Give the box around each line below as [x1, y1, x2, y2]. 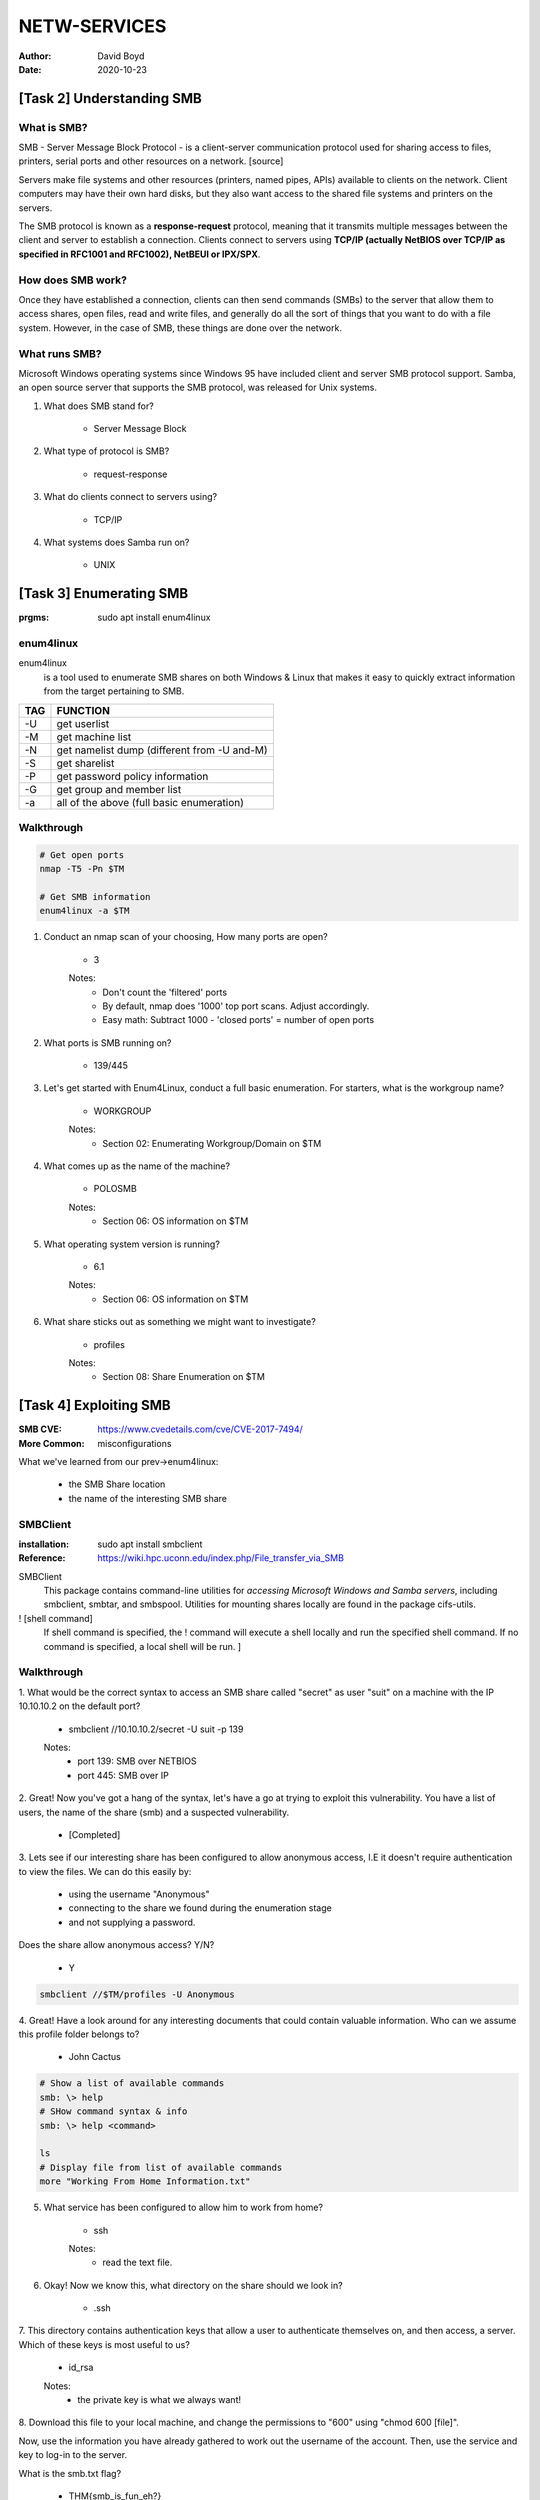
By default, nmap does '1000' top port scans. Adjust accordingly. [102, 1000, 370, 1012]
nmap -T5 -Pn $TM [39, 863, 125, 875]
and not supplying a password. [68, 1916, 196, 1928]
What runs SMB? [18, 346, 102, 360]
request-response [93, 468, 168, 480]
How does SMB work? [18, 273, 127, 287]
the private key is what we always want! [77, 2394, 242, 2406]
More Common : [18, 1437, 85, 1449]
